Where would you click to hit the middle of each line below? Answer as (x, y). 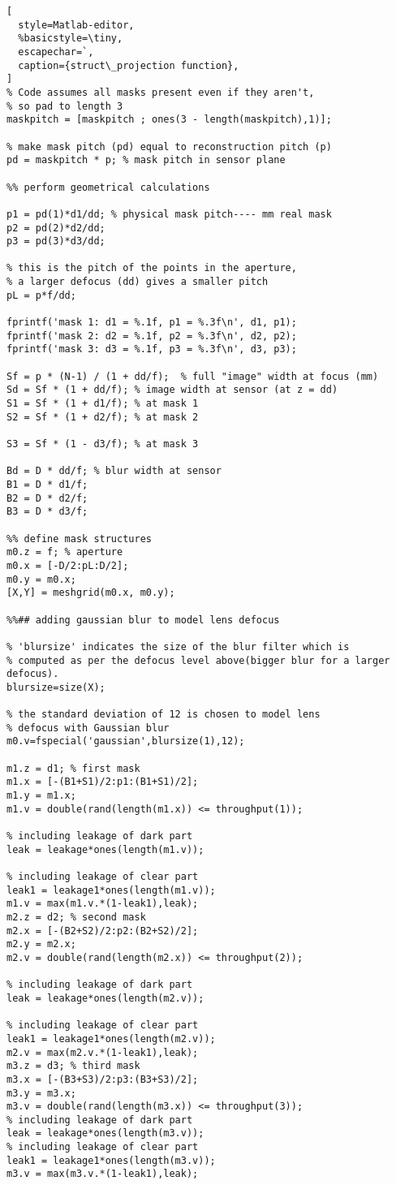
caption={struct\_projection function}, (129, 65)
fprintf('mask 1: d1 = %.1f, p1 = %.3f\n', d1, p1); (152, 323)
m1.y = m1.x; (41, 796)
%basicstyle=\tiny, (71, 39)
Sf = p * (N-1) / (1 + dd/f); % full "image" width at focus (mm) (193, 376)
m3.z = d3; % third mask (73, 1066)
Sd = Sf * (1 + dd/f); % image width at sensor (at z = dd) (172, 390)
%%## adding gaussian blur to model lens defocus (143, 620)
